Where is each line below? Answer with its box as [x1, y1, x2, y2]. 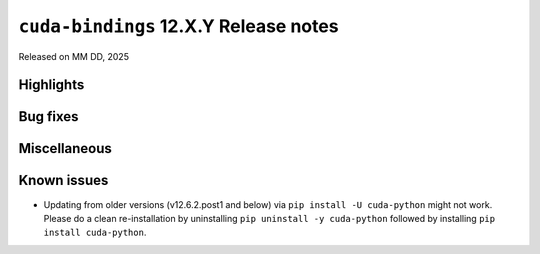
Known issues [18, 172, 109, 189]
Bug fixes [18, 108, 79, 125]
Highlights [18, 76, 85, 94]
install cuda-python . [43, 226, 147, 239]
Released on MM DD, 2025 [18, 50, 130, 62]
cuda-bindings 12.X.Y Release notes [18, 15, 339, 37]
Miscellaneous [18, 140, 112, 157]
